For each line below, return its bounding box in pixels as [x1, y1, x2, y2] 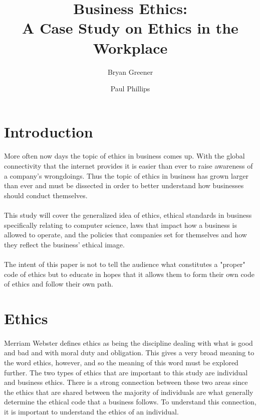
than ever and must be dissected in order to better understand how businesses [4, 180, 244, 191]
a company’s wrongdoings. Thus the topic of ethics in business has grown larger [4, 170, 249, 181]
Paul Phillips [110, 83, 150, 94]
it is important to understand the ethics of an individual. [4, 406, 179, 416]
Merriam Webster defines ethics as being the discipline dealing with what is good [4, 337, 253, 348]
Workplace [93, 37, 168, 58]
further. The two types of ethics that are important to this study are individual [4, 367, 248, 377]
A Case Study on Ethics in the [22, 18, 238, 38]
